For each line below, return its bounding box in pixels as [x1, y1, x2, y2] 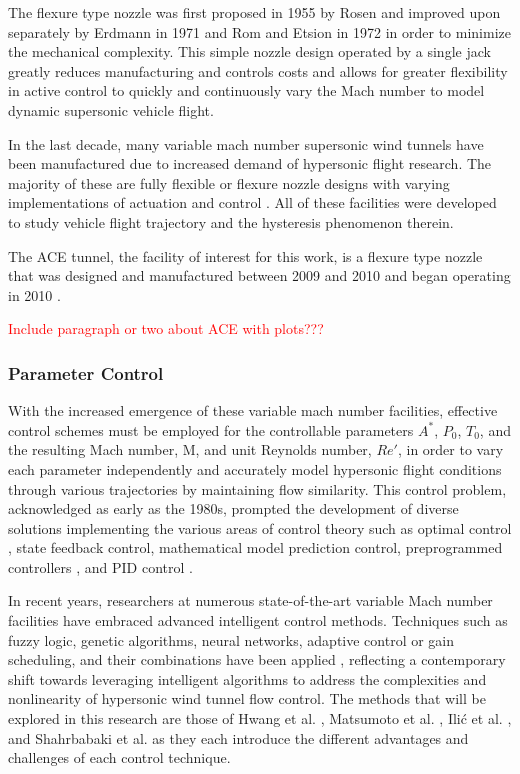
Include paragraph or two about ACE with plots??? [8, 318, 324, 339]
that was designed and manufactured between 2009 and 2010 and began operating [8, 265, 511, 286]
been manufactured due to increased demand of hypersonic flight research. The [8, 153, 492, 174]
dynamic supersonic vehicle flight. [8, 99, 214, 120]
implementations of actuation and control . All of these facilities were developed [8, 192, 497, 213]
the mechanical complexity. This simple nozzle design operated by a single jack [8, 41, 491, 62]
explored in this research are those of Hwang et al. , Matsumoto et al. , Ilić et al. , [8, 708, 512, 729]
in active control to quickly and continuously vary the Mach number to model [8, 80, 485, 101]
